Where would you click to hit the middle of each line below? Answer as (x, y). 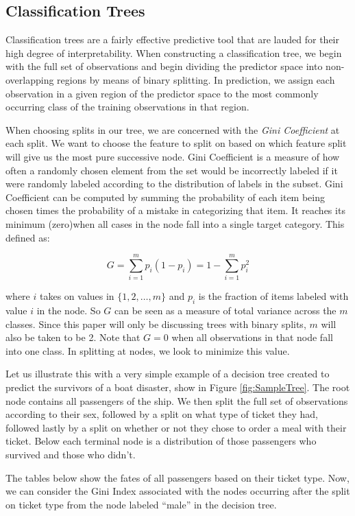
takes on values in (77, 296)
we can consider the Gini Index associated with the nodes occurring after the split (178, 491)
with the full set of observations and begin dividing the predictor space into (164, 66)
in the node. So (69, 310)
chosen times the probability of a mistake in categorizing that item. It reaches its (175, 210)
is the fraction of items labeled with (273, 296)
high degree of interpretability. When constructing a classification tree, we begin (174, 52)
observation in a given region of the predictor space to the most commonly (162, 93)
